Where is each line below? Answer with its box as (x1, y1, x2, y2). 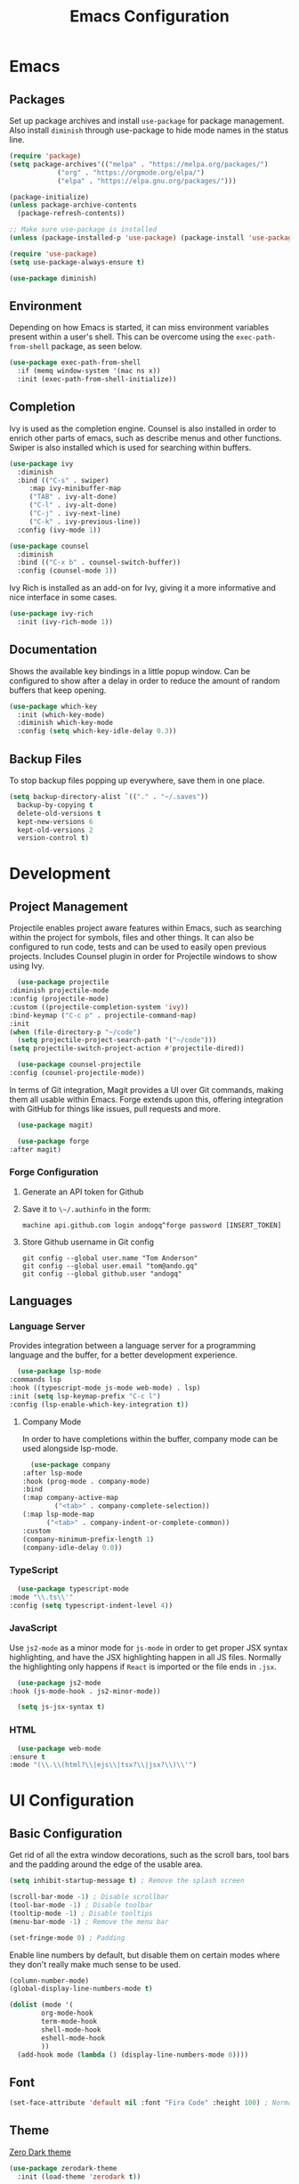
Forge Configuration (9, 1166, 99, 1178)
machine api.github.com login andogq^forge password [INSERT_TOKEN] (21, 1220, 282, 1230)
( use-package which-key (9, 702, 98, 711)
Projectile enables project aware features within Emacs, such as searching (9, 923, 282, 933)
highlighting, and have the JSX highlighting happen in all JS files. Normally (9, 1651, 282, 1662)
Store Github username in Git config (21, 1236, 154, 1247)
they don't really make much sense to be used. (9, 1959, 181, 1969)
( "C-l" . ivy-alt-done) (28, 501, 117, 509)
